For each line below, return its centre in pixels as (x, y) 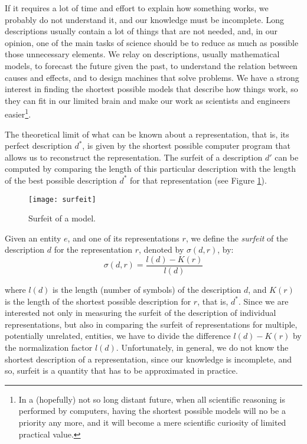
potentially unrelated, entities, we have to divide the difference (118, 336)
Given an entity (33, 238)
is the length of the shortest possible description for (98, 301)
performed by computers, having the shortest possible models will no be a (152, 411)
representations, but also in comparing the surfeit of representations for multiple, (151, 324)
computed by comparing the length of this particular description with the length (151, 169)
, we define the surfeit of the (237, 238)
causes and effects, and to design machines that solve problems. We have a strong (152, 77)
